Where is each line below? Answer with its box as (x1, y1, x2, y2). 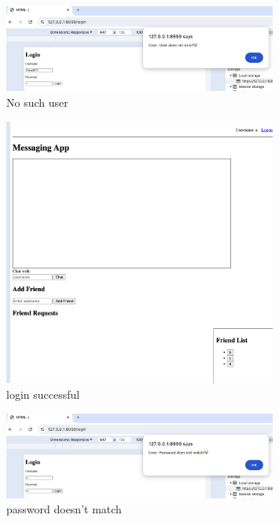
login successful (6, 385, 80, 402)
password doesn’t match (6, 501, 122, 517)
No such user (6, 93, 68, 110)
